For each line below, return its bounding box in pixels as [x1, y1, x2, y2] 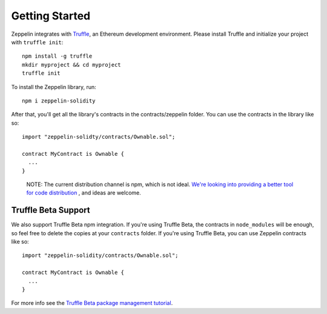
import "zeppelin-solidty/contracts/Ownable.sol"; [22, 133, 176, 141]
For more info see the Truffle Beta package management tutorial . [11, 299, 173, 307]
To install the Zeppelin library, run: [11, 83, 96, 90]
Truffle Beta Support [11, 205, 90, 215]
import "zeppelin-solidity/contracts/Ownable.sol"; [22, 252, 179, 259]
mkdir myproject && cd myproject [22, 61, 121, 68]
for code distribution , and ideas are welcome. [26, 189, 142, 196]
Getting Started [11, 9, 91, 22]
